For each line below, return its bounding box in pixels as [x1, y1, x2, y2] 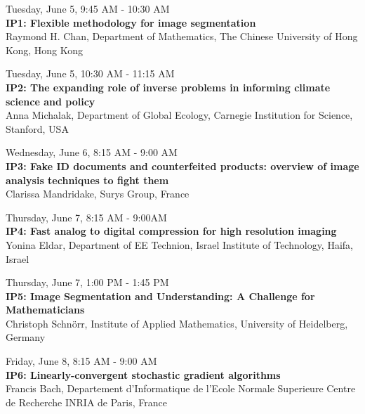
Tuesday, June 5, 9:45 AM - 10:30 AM [6, 1, 170, 15]
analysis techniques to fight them [6, 172, 169, 187]
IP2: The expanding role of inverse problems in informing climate [6, 79, 331, 94]
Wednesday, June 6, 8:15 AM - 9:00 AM [6, 145, 178, 160]
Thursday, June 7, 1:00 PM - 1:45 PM [6, 275, 169, 290]
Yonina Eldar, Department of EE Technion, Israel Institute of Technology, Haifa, [6, 237, 353, 252]
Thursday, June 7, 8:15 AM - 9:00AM [6, 209, 167, 224]
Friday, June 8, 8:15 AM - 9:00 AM [6, 354, 157, 368]
